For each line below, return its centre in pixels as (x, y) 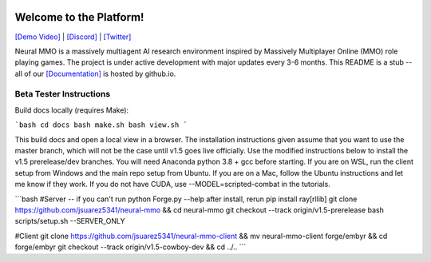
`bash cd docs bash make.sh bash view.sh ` (101, 125)
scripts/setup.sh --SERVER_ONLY (70, 221)
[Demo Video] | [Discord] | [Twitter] (73, 37)
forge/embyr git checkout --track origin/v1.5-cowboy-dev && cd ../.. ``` (130, 247)
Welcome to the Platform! (79, 17)
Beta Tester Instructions (63, 94)
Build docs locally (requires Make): (72, 110)
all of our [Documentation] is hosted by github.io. (95, 73)
